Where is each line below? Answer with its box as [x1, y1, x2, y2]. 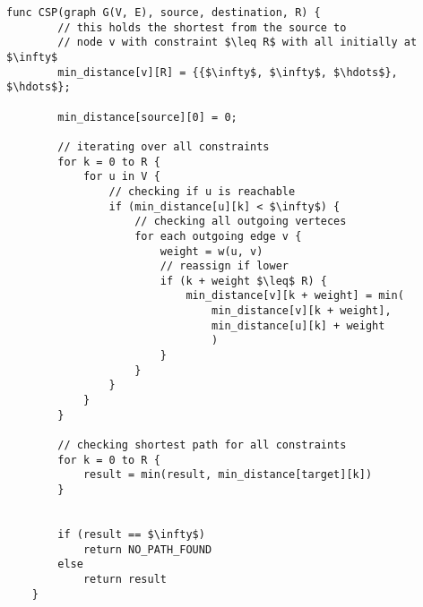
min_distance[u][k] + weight [211, 319, 385, 332]
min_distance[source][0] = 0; [57, 110, 237, 124]
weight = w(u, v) [160, 244, 263, 258]
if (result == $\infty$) [57, 527, 205, 541]
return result [82, 572, 167, 586]
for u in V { [82, 170, 160, 184]
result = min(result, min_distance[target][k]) [82, 468, 373, 482]
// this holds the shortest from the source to [57, 21, 347, 34]
